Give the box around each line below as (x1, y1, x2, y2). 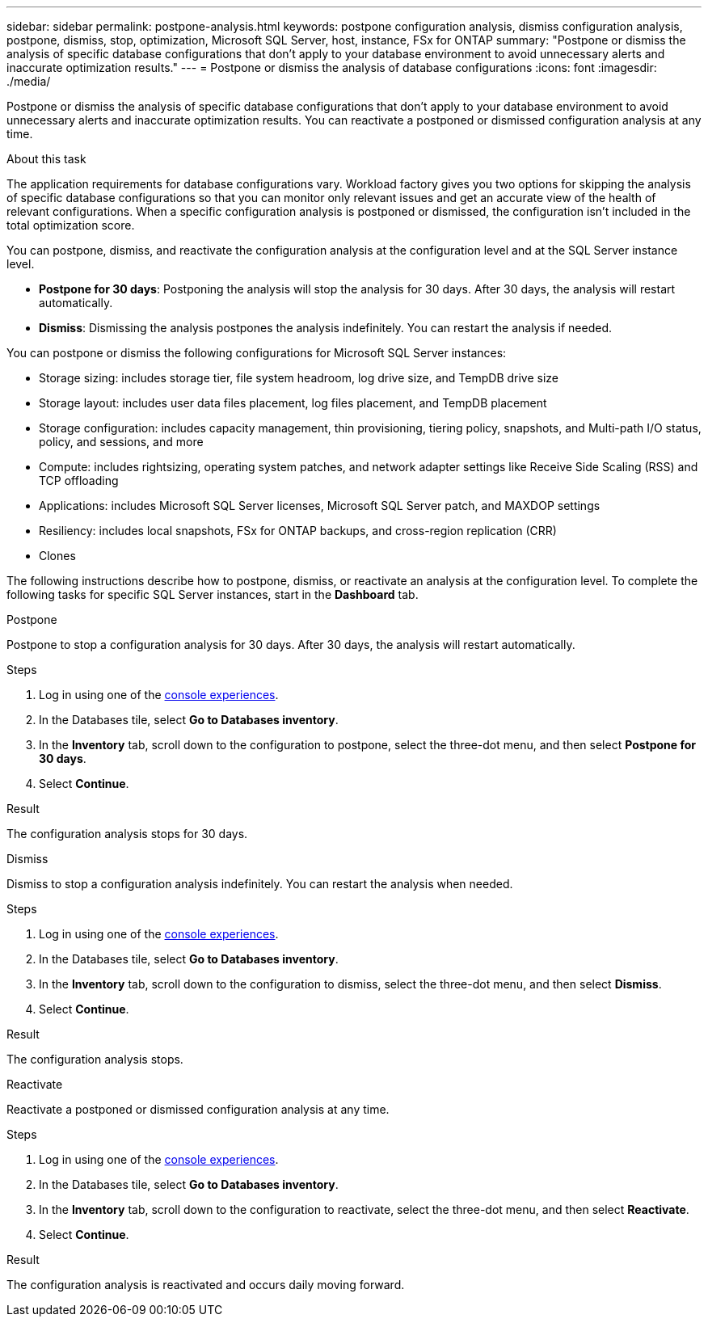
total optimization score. (6, 218, 135, 232)
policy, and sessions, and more (39, 435, 204, 449)
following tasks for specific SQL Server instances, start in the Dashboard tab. (6, 588, 419, 601)
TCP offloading (39, 474, 119, 487)
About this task (6, 152, 86, 166)
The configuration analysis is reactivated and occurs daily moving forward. (6, 1278, 405, 1291)
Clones (39, 549, 76, 562)
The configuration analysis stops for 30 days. (6, 827, 248, 841)
